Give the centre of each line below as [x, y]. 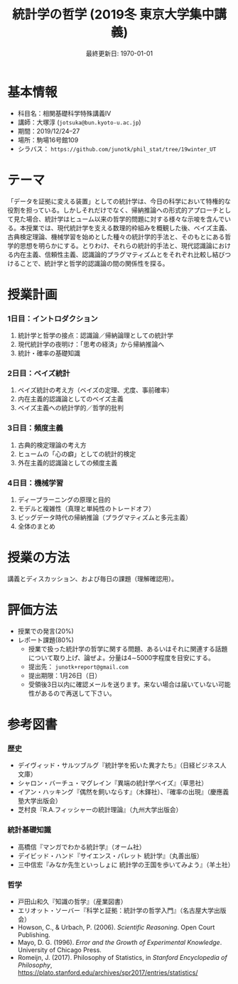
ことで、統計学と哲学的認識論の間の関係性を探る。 [94, 263]
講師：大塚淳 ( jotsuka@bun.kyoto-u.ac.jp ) [79, 122]
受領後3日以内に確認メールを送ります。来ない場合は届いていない [123, 684]
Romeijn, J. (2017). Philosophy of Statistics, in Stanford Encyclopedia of [122, 957]
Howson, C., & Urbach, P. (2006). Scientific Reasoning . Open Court [116, 927]
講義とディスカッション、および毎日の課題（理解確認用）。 [93, 578]
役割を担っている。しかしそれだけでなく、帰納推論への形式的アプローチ [113, 210]
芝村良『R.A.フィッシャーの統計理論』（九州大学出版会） [100, 810]
